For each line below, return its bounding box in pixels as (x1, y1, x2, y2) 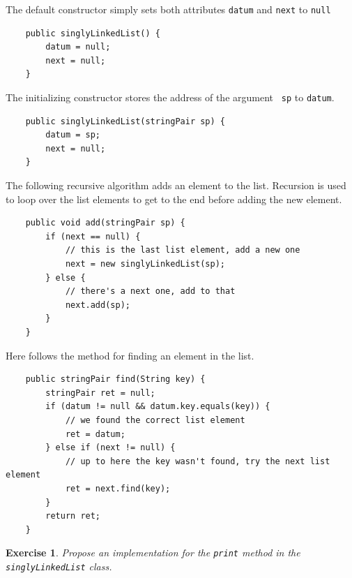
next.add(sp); (65, 299, 130, 310)
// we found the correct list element (65, 415, 245, 425)
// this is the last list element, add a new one (65, 245, 300, 255)
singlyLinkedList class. (6, 558, 112, 573)
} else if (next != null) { (45, 443, 176, 453)
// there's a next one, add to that (65, 286, 236, 297)
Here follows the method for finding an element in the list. (6, 348, 254, 362)
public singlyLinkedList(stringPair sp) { (25, 116, 225, 126)
